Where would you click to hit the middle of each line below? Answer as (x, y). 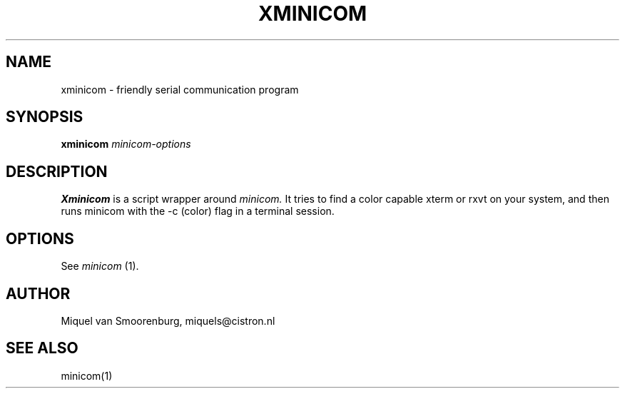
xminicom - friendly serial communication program (180, 89)
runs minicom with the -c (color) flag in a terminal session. (198, 211)
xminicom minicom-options (126, 144)
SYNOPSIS (45, 117)
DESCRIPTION (57, 171)
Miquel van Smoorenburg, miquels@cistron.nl (168, 320)
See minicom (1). (100, 266)
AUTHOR (38, 293)
